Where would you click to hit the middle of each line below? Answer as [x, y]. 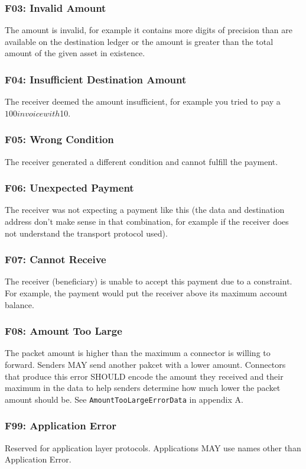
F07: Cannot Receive [56, 259]
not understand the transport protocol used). [86, 233]
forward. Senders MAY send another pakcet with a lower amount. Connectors [145, 365]
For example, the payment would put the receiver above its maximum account [146, 293]
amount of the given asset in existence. [75, 53]
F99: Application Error [61, 426]
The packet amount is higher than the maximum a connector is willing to [138, 353]
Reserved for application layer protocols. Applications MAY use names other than [153, 447]
